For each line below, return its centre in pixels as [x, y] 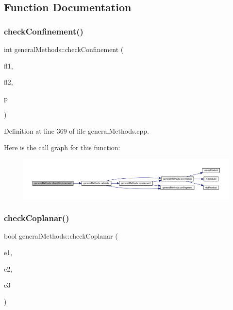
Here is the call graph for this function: [62, 147]
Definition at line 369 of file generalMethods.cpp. [77, 130]
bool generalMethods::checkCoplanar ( [61, 236]
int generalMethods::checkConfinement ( [64, 49]
